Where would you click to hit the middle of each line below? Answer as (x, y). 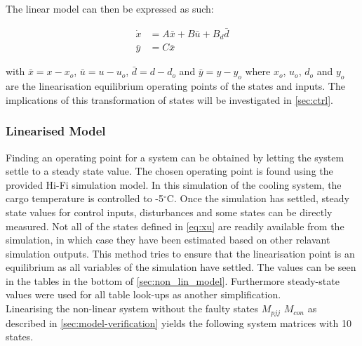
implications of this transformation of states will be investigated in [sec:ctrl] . (169, 99)
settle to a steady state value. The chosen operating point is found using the (169, 171)
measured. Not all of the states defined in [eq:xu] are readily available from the (175, 226)
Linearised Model (56, 131)
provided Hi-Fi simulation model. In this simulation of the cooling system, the (174, 184)
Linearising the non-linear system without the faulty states (132, 308)
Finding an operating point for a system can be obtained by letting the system (175, 157)
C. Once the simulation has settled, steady (258, 198)
